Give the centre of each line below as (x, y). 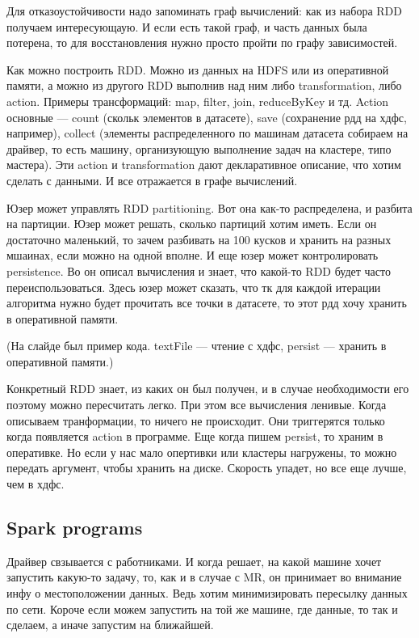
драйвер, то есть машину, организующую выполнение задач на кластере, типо (199, 148)
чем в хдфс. (36, 484)
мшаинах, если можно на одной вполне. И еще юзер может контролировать (193, 255)
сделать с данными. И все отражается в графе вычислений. (152, 180)
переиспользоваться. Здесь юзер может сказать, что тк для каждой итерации (194, 287)
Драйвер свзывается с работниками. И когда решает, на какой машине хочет (194, 561)
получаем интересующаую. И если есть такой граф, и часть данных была (187, 26)
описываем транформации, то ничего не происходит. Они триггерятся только (196, 420)
